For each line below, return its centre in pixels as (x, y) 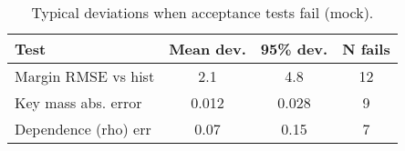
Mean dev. (208, 49)
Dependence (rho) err (83, 129)
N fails (366, 49)
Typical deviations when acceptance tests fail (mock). (202, 12)
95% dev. (294, 49)
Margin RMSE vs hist (85, 76)
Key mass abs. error (78, 102)
